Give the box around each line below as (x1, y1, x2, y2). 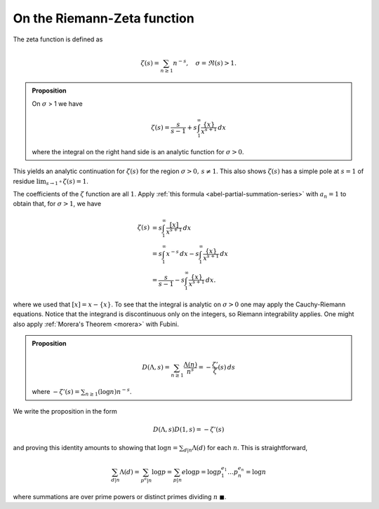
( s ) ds (218, 363, 235, 372)
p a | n (140, 476, 152, 484)
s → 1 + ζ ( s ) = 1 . (46, 177, 89, 187)
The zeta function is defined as (13, 35, 103, 43)
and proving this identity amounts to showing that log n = (13, 444, 178, 452)
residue (13, 177, 35, 185)
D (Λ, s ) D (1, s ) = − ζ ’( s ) (153, 425, 225, 433)
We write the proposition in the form (13, 407, 117, 415)
